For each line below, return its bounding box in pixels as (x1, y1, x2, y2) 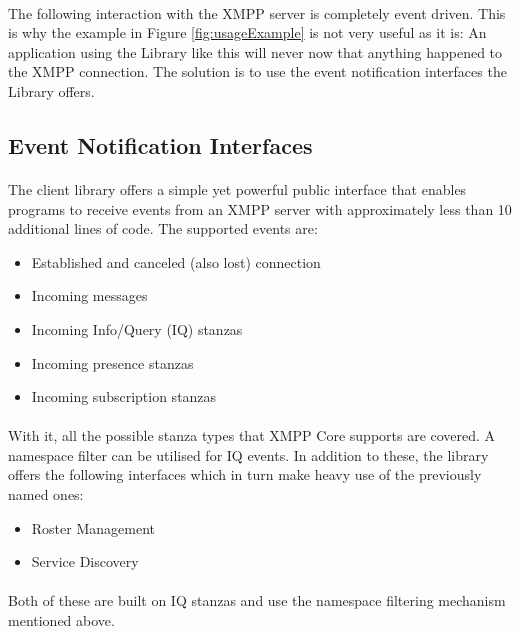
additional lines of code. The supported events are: (8, 218, 318, 239)
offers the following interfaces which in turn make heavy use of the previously (8, 464, 482, 485)
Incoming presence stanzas (31, 352, 194, 373)
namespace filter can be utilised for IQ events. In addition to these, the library (8, 444, 489, 465)
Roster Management (31, 517, 155, 538)
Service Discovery (31, 551, 139, 572)
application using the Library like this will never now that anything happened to (8, 41, 503, 62)
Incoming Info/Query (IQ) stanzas (31, 318, 243, 339)
